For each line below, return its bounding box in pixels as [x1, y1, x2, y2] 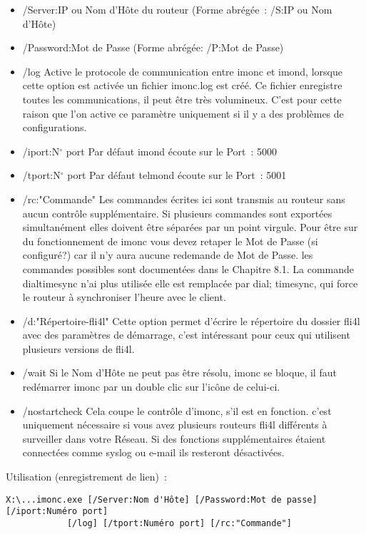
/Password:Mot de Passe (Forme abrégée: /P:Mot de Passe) [22, 40, 284, 55]
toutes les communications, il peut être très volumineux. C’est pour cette [22, 91, 342, 106]
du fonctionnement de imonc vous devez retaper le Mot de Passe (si [22, 233, 318, 248]
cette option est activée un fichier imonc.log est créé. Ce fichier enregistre [22, 78, 342, 93]
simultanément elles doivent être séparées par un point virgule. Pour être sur [22, 220, 358, 235]
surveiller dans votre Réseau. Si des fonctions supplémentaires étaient [22, 431, 326, 446]
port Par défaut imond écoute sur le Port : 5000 [66, 143, 278, 158]
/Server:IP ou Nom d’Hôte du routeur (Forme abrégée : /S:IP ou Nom [22, 2, 332, 16]
